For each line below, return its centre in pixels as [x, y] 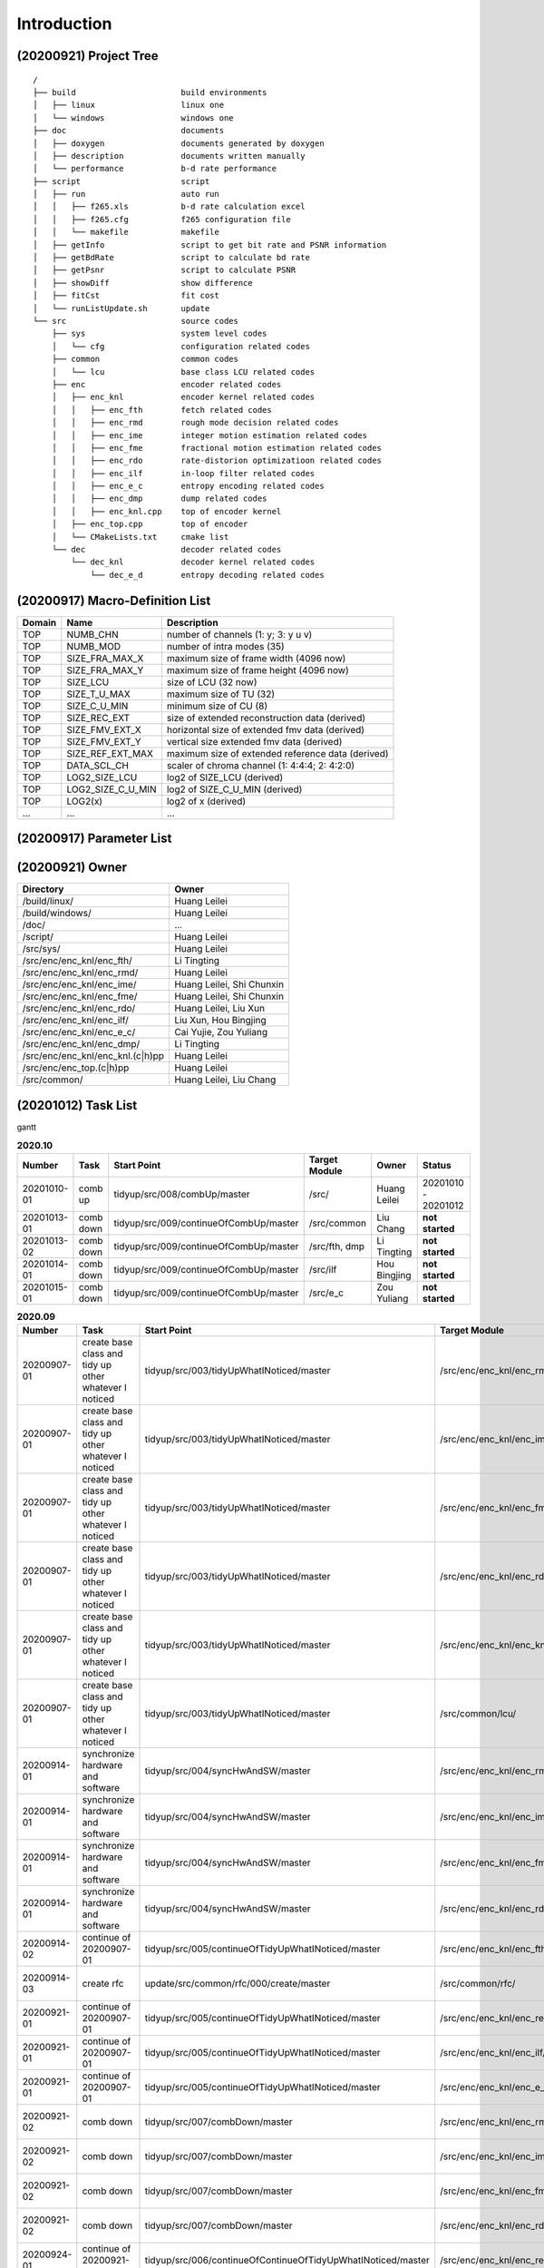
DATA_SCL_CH [97, 765]
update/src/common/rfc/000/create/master [238, 1983]
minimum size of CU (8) [217, 706]
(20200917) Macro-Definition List [114, 600]
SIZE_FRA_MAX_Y [105, 670]
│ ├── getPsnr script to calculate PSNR [165, 270]
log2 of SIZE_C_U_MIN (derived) [234, 789]
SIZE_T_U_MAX [98, 694]
